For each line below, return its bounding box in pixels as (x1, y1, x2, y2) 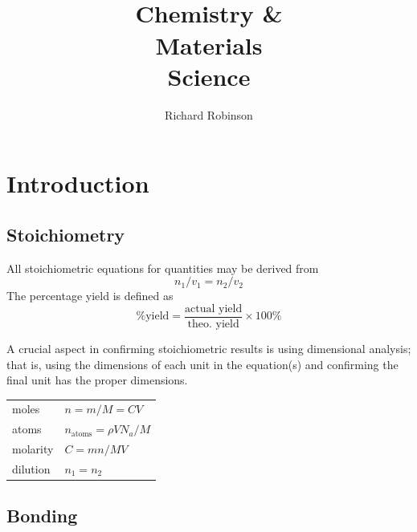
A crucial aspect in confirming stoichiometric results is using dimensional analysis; (6, 339, 411, 356)
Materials (155, 28, 263, 61)
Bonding (6, 503, 78, 528)
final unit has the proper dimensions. (6, 372, 188, 388)
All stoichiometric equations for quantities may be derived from (6, 259, 319, 276)
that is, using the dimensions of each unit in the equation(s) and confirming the (6, 355, 399, 372)
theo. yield (187, 318, 239, 330)
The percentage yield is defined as (6, 287, 174, 304)
